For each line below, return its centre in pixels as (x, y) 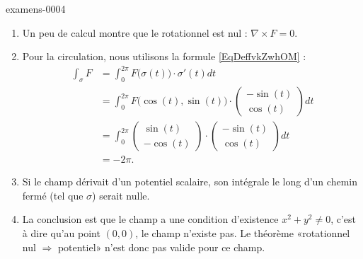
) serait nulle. (121, 195)
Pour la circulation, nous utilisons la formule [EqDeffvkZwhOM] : (164, 56)
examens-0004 (36, 8)
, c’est (344, 219)
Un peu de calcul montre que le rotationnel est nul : (135, 32)
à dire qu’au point (61, 232)
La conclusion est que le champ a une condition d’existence (150, 219)
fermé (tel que (53, 195)
